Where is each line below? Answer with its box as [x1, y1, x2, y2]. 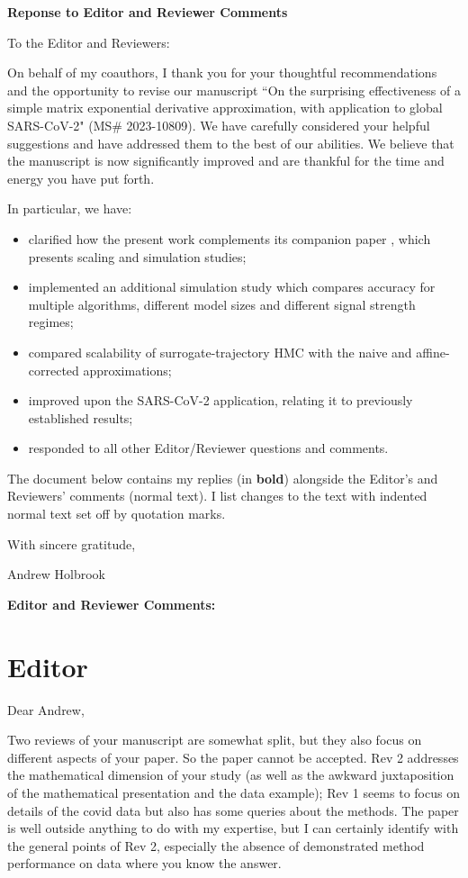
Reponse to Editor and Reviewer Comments [7, 3, 288, 21]
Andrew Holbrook [7, 565, 105, 584]
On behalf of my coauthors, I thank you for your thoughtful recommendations [7, 63, 437, 82]
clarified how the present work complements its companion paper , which [28, 229, 431, 248]
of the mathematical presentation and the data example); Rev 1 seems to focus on [7, 783, 460, 801]
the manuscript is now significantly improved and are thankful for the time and [7, 151, 445, 170]
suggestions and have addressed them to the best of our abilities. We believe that [7, 133, 454, 152]
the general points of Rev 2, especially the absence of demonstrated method [7, 836, 425, 855]
